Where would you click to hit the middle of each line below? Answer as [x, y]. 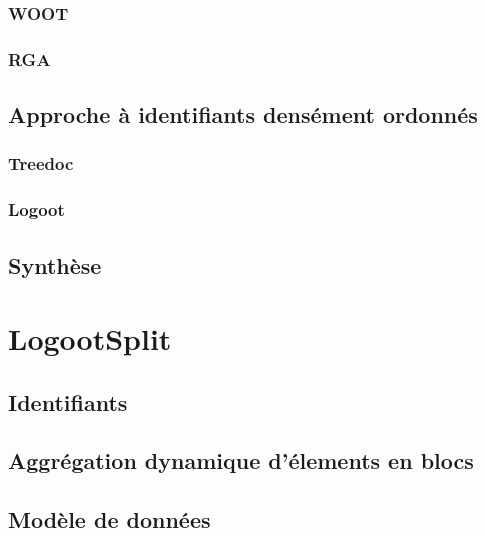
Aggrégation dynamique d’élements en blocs [241, 460]
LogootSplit [90, 338]
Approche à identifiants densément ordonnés [243, 114]
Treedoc [41, 163]
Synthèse [55, 264]
